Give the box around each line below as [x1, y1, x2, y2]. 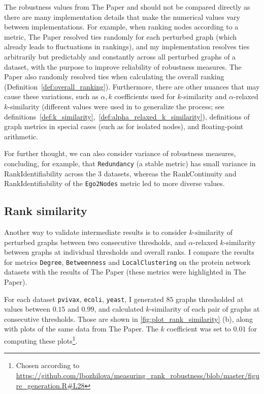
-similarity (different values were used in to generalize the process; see [8, 101, 224, 111]
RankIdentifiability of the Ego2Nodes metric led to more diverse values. [4, 178, 225, 189]
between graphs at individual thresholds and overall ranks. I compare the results [4, 247, 254, 257]
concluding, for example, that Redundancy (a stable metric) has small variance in [4, 158, 256, 168]
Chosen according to [16, 360, 80, 371]
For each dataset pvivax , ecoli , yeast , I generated [4, 293, 164, 304]
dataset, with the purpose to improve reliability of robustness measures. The [4, 61, 242, 72]
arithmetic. [4, 131, 38, 141]
